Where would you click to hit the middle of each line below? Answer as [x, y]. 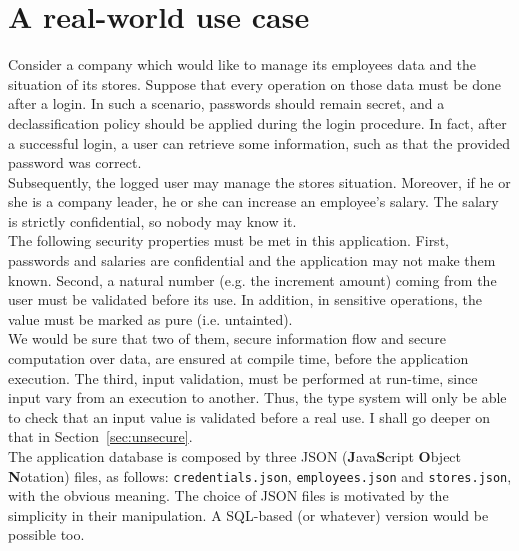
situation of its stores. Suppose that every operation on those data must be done [254, 83]
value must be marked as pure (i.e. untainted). [150, 318]
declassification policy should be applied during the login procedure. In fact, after [257, 122]
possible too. [46, 534]
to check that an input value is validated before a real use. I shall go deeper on [249, 416]
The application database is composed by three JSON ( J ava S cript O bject [235, 456]
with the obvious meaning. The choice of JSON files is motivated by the [228, 495]
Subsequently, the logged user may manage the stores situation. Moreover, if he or [259, 181]
